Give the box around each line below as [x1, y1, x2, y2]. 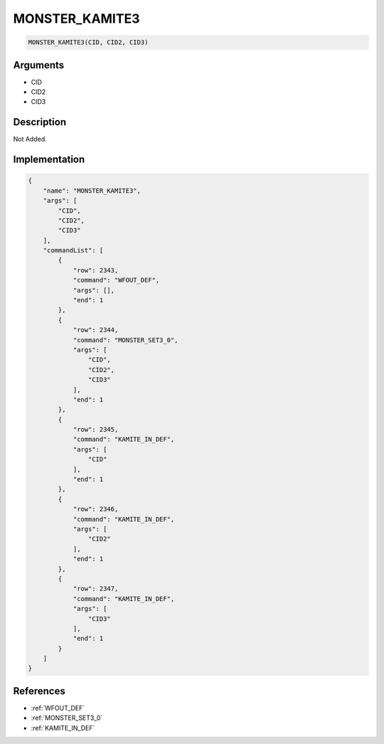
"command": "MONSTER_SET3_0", [73, 336, 178, 344]
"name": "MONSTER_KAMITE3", [43, 186, 142, 195]
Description [13, 116, 67, 128]
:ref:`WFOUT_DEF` [31, 703, 85, 712]
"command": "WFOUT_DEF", [73, 276, 160, 285]
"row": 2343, [73, 266, 119, 274]
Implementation [13, 154, 85, 166]
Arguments [13, 59, 65, 71]
